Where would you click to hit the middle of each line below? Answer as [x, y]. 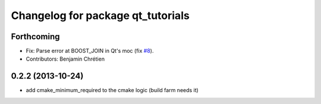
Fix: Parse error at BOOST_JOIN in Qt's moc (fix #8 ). [90, 51]
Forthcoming [35, 37]
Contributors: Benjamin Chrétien [65, 59]
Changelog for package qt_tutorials [100, 15]
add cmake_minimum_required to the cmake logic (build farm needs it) [112, 90]
